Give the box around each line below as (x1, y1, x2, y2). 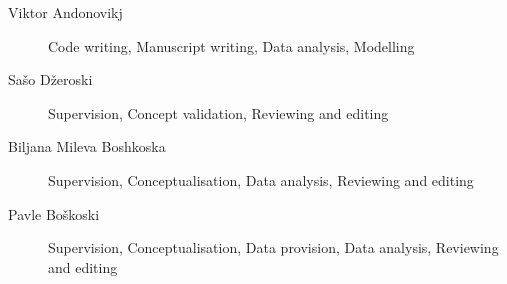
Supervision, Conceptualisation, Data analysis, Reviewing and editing (48, 169, 474, 190)
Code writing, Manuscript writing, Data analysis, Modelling (48, 35, 415, 56)
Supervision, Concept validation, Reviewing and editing (48, 102, 389, 123)
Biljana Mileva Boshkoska (8, 136, 166, 157)
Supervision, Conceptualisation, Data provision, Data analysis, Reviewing (48, 237, 499, 258)
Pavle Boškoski (8, 203, 100, 224)
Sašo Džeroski (8, 69, 93, 90)
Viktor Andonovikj (8, 2, 123, 22)
